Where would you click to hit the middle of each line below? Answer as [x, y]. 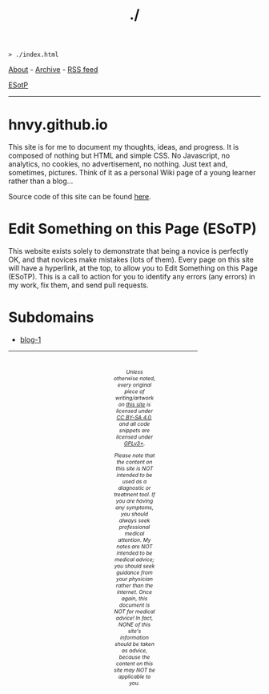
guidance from [134, 572]
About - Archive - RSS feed [53, 70]
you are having [134, 501]
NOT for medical [134, 612]
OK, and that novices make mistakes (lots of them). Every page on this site [131, 260]
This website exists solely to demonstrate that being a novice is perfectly [128, 251]
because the [134, 657]
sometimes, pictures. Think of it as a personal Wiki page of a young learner [132, 173]
